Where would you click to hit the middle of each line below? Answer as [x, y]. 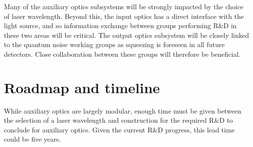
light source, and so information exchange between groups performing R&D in [120, 25]
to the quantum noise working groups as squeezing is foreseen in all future [114, 44]
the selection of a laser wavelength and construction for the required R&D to [118, 120]
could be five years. [33, 139]
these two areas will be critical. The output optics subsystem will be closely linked [126, 35]
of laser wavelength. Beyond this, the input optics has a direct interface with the [124, 16]
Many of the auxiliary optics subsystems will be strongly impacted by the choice [124, 6]
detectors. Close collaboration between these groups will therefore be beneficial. [122, 54]
